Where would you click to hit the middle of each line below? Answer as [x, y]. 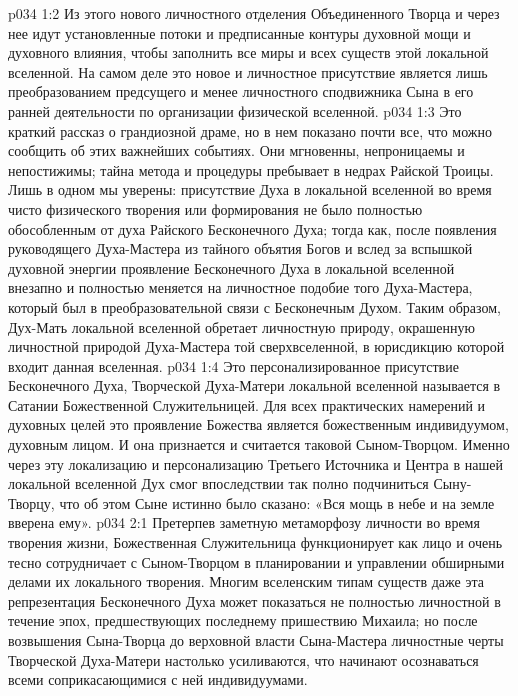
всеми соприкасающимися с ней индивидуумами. [158, 679]
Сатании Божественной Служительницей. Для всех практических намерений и [247, 404]
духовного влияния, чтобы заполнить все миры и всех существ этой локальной [248, 52]
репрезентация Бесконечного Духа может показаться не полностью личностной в [254, 600]
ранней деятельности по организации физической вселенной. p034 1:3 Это [235, 110]
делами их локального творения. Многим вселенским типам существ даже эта [246, 581]
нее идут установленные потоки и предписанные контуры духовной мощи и [239, 32]
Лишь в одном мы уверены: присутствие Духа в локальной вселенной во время [250, 189]
